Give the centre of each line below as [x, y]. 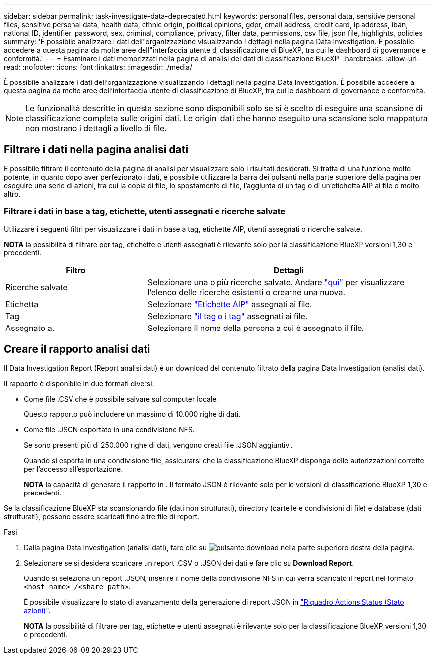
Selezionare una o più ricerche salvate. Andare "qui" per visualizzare [276, 282]
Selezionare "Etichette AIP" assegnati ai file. [230, 304]
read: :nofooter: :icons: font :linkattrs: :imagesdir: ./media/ [98, 67]
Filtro [76, 270]
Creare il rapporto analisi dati [77, 349]
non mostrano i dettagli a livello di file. [96, 128]
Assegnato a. [30, 328]
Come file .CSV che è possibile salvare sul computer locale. [121, 399]
